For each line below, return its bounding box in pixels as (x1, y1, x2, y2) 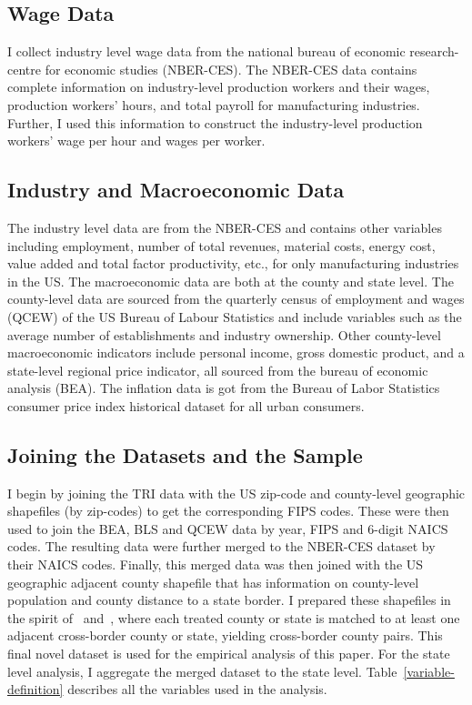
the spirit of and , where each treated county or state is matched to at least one (7, 608, 460, 627)
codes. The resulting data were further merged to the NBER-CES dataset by (7, 537, 436, 556)
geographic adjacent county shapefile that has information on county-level (7, 572, 419, 591)
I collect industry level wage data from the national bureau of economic (7, 42, 406, 61)
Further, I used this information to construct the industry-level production (7, 113, 423, 132)
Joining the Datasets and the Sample (7, 440, 363, 468)
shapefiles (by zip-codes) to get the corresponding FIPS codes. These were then (7, 501, 449, 520)
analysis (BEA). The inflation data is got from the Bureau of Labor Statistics (7, 378, 440, 398)
